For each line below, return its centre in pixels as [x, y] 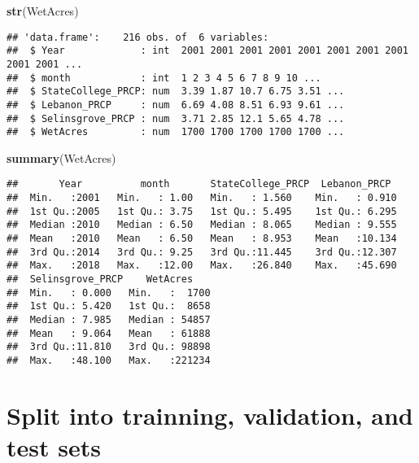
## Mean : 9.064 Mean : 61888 [109, 333]
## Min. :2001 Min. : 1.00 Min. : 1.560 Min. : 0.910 [202, 198]
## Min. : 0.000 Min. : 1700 [109, 293]
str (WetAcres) [43, 11]
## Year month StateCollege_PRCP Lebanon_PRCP [199, 184]
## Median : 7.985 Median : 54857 [109, 320]
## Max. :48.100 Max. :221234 [109, 360]
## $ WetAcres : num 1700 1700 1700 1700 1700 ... [176, 132]
